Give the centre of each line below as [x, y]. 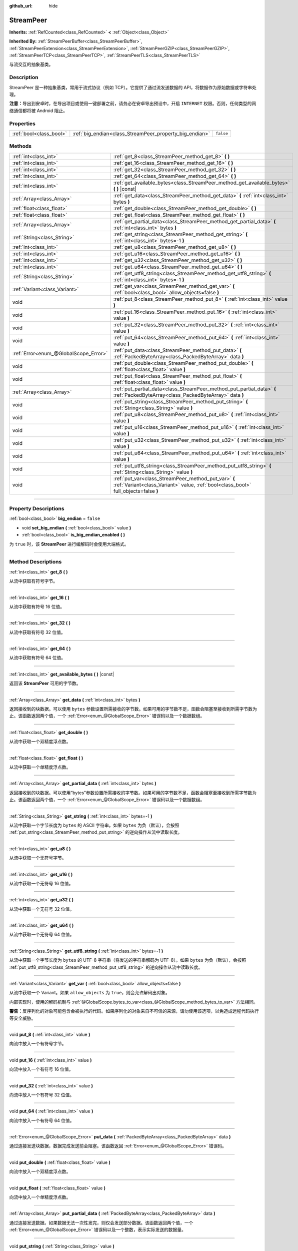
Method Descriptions [35, 562]
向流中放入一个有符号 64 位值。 [42, 1120]
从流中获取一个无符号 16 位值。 [41, 883]
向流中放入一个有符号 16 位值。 [41, 1069]
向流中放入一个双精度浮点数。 [40, 1171]
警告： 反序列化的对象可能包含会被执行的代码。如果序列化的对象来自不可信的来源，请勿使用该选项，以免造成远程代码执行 [134, 1011]
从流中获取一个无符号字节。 [38, 858]
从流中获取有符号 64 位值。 [37, 658]
